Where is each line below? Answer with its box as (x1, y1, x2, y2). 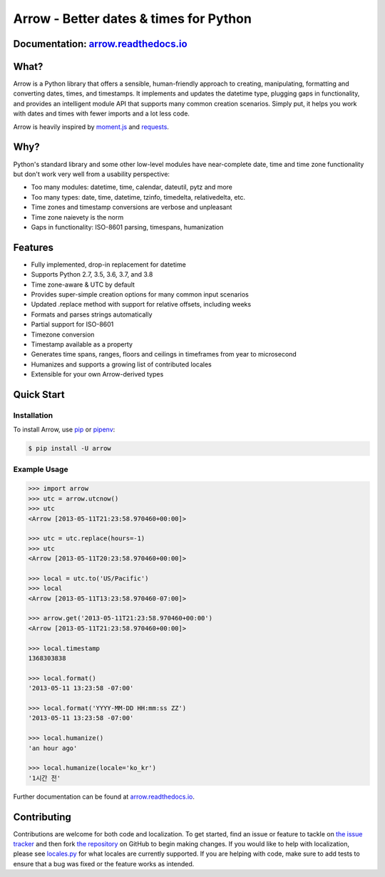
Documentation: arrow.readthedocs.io (13, 38, 188, 50)
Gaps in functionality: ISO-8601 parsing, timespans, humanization (31, 222, 224, 231)
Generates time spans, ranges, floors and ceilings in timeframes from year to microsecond (31, 350, 297, 359)
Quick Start (13, 389, 65, 401)
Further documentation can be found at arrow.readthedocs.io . (13, 792, 195, 801)
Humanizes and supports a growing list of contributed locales (31, 360, 212, 369)
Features (13, 241, 53, 253)
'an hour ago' (28, 744, 78, 752)
